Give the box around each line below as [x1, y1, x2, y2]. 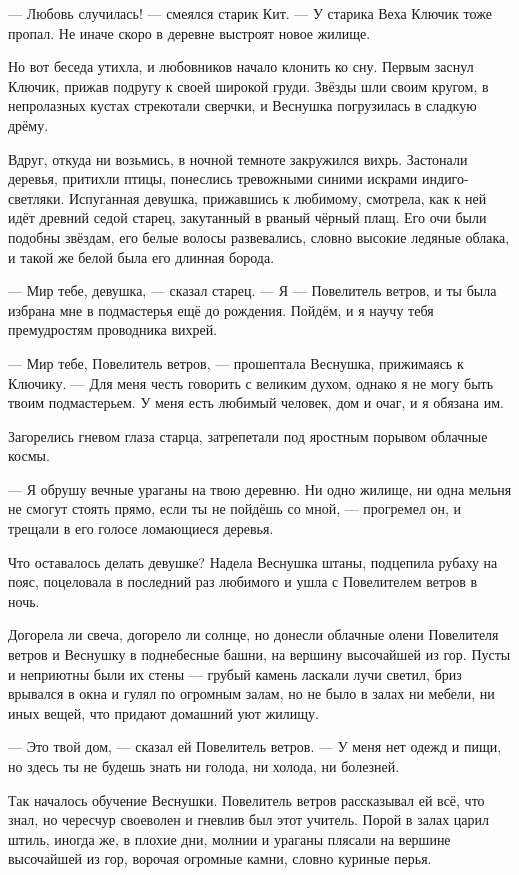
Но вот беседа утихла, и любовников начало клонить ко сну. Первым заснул [8, 56, 474, 77]
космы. [8, 445, 50, 466]
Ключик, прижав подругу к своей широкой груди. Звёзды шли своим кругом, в [8, 75, 489, 96]
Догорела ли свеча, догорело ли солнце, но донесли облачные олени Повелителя [8, 624, 499, 645]
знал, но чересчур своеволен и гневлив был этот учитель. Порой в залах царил [8, 809, 490, 830]
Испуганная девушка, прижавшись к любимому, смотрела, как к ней [68, 187, 487, 208]
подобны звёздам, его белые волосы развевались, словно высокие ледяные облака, [8, 226, 510, 247]
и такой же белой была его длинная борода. [8, 246, 275, 267]
